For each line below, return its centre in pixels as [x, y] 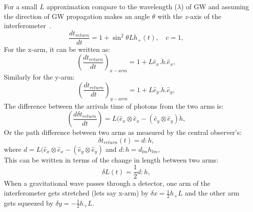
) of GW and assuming [215, 6]
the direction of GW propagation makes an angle [77, 16]
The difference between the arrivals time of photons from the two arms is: [114, 106]
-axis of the [205, 16]
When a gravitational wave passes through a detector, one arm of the [107, 183]
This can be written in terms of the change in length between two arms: [111, 159]
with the [170, 16]
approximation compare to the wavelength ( [112, 6]
